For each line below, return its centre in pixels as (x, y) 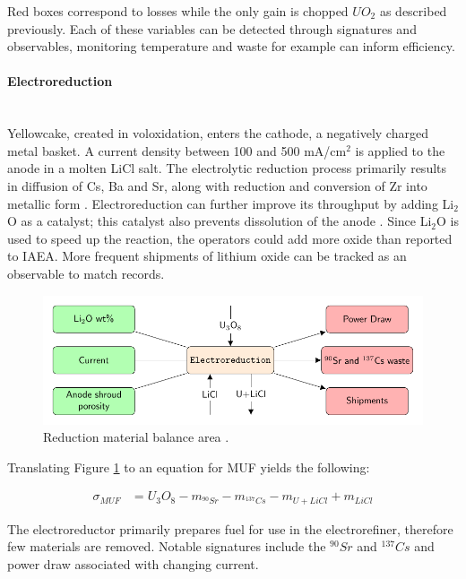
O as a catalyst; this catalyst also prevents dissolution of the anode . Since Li (220, 221)
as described (413, 11)
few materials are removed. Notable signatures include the (167, 546)
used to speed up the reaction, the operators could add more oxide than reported (230, 238)
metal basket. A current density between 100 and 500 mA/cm (177, 150)
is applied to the (400, 150)
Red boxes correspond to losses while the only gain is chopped (178, 11)
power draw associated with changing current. (133, 564)
